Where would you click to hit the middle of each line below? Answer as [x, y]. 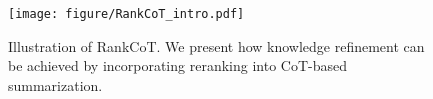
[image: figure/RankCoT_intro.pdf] [126, 14]
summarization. [55, 84]
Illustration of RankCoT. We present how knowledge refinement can [216, 45]
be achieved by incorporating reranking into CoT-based [177, 65]
